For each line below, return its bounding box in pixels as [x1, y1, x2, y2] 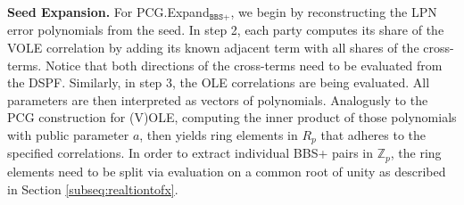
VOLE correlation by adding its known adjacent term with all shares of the [7, 38, 419, 57]
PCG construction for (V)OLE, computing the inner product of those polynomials [7, 108, 457, 127]
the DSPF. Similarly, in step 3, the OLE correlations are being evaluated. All [7, 73, 430, 92]
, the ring [390, 143, 442, 162]
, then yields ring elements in [139, 126, 298, 144]
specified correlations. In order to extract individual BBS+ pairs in [7, 143, 374, 162]
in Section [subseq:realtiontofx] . [7, 179, 178, 198]
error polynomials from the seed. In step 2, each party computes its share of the [7, 20, 444, 39]
